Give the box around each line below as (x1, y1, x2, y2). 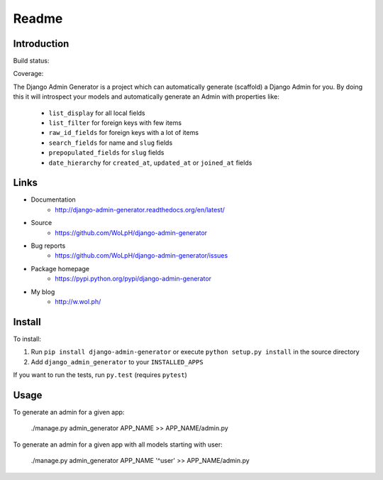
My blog (30, 288, 55, 296)
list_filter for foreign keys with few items (48, 119, 182, 127)
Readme (13, 11, 63, 26)
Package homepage (30, 264, 90, 273)
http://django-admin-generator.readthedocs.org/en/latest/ (55, 205, 225, 214)
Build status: (13, 57, 50, 65)
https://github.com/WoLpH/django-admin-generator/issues (55, 251, 228, 260)
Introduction (13, 38, 70, 50)
